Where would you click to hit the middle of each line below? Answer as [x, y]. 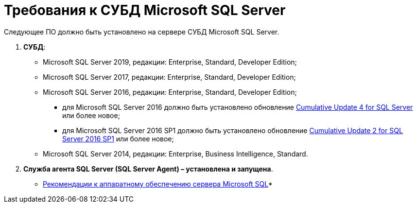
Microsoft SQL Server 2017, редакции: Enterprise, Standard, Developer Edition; [169, 77]
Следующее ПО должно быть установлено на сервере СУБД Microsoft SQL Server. [142, 32]
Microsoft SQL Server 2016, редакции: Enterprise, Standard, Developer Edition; [170, 92]
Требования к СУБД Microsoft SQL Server [145, 10]
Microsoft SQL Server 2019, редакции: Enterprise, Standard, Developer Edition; [170, 62]
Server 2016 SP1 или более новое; [118, 138]
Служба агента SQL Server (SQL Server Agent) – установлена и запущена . [148, 169]
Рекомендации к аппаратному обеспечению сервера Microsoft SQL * [158, 184]
